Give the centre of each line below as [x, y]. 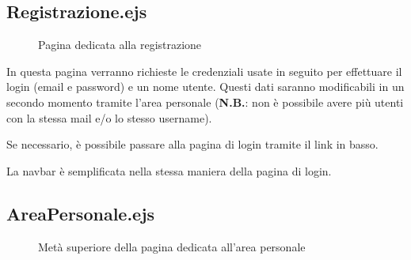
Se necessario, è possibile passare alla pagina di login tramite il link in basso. [192, 144]
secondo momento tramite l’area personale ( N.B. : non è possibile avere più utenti [205, 102]
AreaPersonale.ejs [81, 213]
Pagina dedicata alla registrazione [120, 45]
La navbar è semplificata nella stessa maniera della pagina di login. [169, 170]
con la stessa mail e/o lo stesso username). [109, 117]
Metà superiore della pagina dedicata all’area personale [172, 246]
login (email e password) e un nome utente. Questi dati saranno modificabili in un [205, 87]
